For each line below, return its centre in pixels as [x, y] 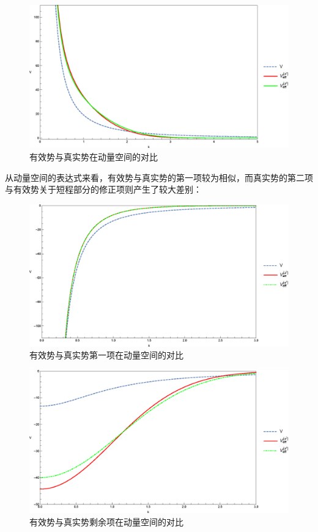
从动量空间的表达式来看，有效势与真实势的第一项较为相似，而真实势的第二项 [159, 177]
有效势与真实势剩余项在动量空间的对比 [106, 521]
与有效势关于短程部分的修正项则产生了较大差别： [103, 189]
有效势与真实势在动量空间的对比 [94, 156]
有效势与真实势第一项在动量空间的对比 [106, 355]
